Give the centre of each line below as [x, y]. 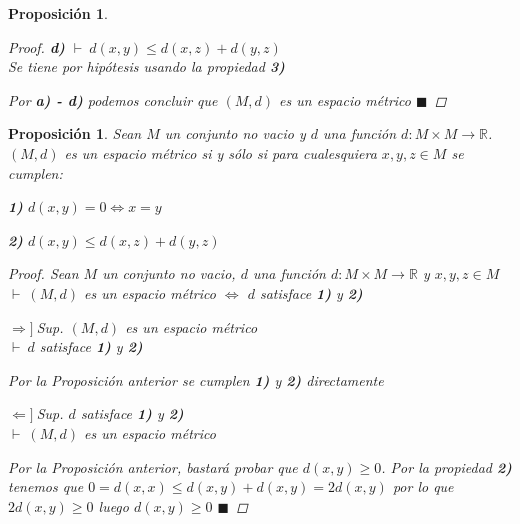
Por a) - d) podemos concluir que [113, 99]
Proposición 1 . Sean [75, 133]
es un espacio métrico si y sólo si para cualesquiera [220, 152]
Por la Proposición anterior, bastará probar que [153, 466]
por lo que [423, 486]
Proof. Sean [43, 273]
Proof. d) [36, 46]
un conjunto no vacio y [235, 133]
